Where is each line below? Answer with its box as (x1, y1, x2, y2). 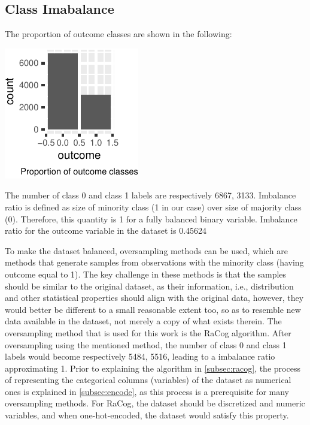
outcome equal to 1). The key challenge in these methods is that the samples (5, 267, 287, 280)
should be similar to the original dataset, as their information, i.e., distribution (5, 279, 294, 292)
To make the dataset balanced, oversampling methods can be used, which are (5, 244, 288, 257)
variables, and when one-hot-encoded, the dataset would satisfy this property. (5, 409, 289, 421)
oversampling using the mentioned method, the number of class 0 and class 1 (5, 338, 287, 351)
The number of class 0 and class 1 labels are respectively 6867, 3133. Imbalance (5, 189, 296, 201)
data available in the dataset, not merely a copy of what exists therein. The (5, 315, 282, 327)
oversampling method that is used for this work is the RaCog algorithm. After (5, 326, 291, 339)
